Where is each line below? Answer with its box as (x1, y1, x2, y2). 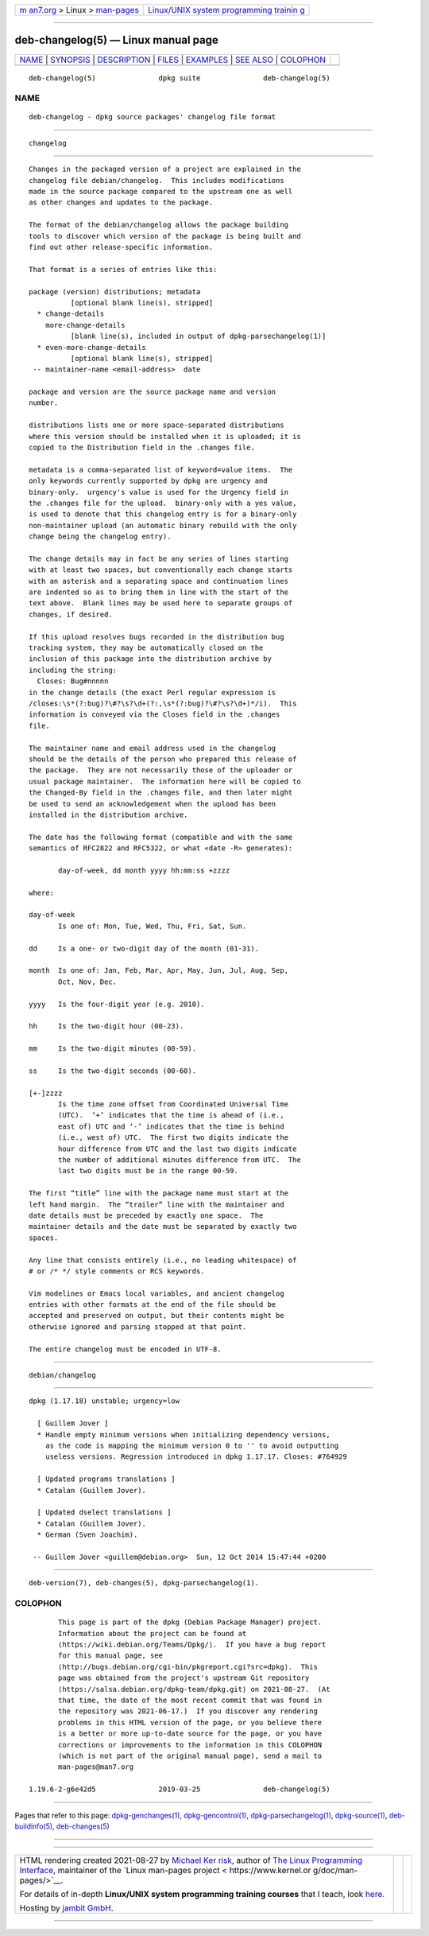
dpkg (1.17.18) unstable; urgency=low (29, 1397, 180, 1405)
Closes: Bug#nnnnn (37, 677, 109, 686)
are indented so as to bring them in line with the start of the (29, 588, 289, 597)
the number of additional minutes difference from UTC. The (58, 1156, 301, 1164)
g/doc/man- (312, 1865, 358, 1876)
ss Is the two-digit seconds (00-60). (29, 1066, 197, 1075)
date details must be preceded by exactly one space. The (29, 1211, 264, 1220)
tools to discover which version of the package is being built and (29, 231, 301, 240)
